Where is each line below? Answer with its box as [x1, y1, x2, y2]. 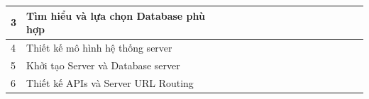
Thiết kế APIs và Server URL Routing [26, 75, 194, 90]
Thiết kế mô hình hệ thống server [26, 40, 172, 54]
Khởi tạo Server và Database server [26, 57, 180, 72]
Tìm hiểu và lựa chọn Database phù [26, 8, 205, 23]
